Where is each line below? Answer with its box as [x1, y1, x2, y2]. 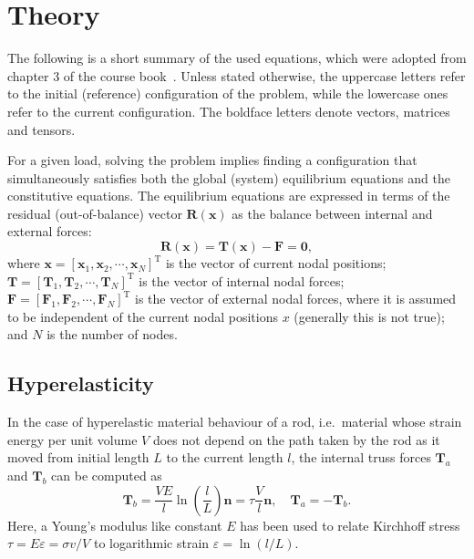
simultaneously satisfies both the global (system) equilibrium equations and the [7, 168, 451, 187]
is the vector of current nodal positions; [165, 254, 386, 273]
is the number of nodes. [46, 325, 178, 344]
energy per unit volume [7, 430, 138, 449]
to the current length [166, 448, 283, 467]
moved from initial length [7, 448, 149, 467]
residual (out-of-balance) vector [7, 203, 182, 223]
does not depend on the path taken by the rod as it [152, 430, 440, 449]
